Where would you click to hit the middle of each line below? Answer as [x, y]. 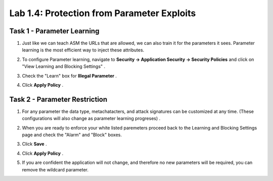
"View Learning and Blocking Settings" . [64, 67]
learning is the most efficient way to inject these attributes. [83, 50]
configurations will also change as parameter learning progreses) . [91, 118]
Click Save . [35, 144]
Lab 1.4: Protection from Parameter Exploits [103, 13]
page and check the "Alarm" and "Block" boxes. [72, 135]
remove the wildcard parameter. [55, 169]
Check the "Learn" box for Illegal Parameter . [70, 76]
